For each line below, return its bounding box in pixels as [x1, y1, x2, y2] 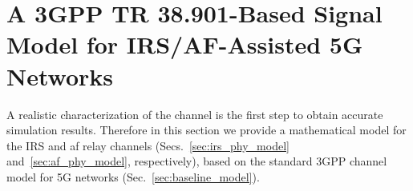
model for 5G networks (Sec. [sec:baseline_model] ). [6, 168, 260, 185]
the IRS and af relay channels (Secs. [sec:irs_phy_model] [6, 137, 290, 153]
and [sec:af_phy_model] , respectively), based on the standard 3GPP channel [6, 153, 387, 169]
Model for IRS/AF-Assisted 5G [6, 28, 363, 61]
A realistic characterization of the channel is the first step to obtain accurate [6, 105, 383, 122]
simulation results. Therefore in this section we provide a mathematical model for [6, 121, 407, 138]
